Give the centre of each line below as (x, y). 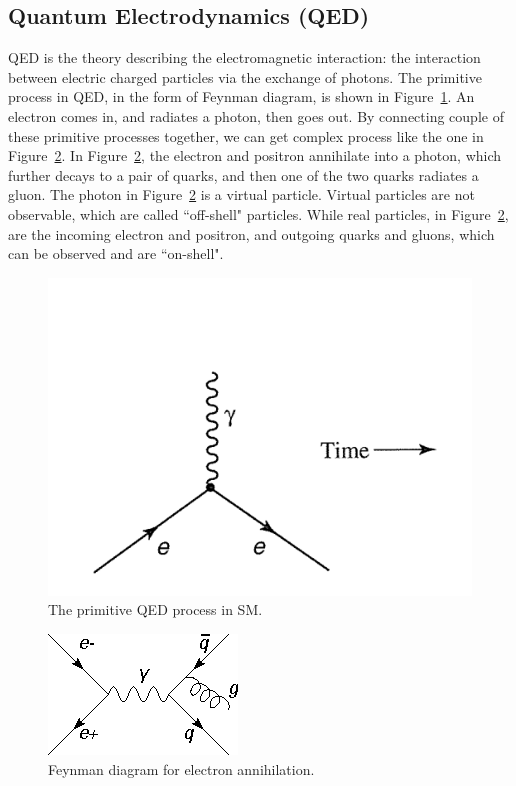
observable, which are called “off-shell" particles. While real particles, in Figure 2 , (258, 213)
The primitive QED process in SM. (155, 609)
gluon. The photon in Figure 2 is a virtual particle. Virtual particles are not (241, 194)
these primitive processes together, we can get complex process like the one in (246, 135)
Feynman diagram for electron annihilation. (181, 768)
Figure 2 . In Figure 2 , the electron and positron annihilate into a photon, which (255, 155)
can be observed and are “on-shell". (116, 253)
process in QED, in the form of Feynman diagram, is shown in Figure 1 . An (241, 96)
